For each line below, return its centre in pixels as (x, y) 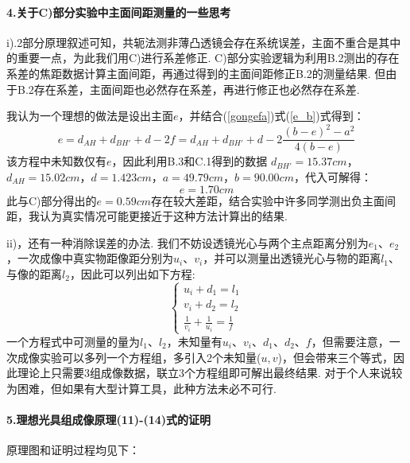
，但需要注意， (350, 341)
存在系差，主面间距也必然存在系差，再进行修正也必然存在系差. (197, 89)
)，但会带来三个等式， (335, 357)
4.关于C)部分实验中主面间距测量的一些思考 (119, 12)
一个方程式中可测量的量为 (73, 341)
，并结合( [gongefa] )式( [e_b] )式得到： (271, 116)
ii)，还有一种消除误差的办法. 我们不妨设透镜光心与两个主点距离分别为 (188, 242)
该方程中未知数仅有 (56, 161)
